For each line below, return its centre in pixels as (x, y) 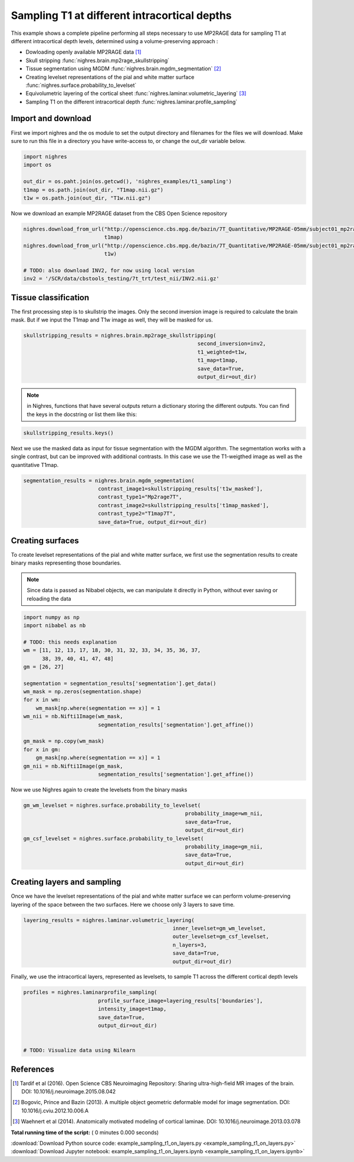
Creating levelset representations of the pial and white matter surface (110, 77)
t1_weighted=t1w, (222, 352)
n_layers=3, (190, 945)
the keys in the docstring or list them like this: (82, 414)
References (32, 1069)
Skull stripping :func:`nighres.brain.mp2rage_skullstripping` (98, 60)
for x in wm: (42, 700)
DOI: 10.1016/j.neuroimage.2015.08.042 (69, 1092)
